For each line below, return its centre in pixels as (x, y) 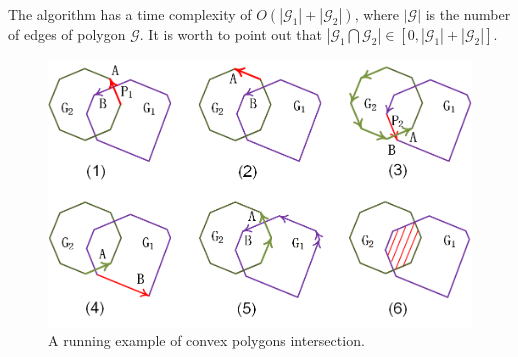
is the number (468, 14)
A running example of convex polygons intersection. (206, 340)
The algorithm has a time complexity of (130, 14)
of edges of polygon (67, 34)
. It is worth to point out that (230, 34)
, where (376, 14)
